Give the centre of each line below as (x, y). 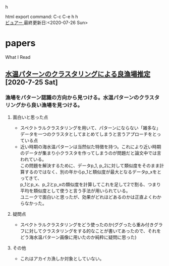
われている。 (33, 159)
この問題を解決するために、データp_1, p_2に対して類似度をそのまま (90, 165)
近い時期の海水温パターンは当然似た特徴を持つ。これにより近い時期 (91, 146)
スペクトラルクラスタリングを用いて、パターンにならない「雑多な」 (90, 128)
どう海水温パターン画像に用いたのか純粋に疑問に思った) (78, 237)
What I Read (18, 57)
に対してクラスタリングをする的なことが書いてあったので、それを (93, 231)
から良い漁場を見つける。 (52, 105)
